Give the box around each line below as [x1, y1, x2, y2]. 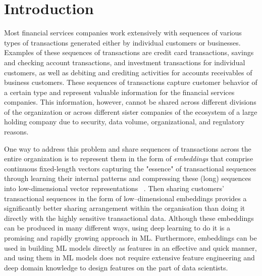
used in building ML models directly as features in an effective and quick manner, [4, 242, 257, 253]
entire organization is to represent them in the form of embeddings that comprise [4, 153, 253, 164]
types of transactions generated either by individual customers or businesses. [4, 37, 241, 48]
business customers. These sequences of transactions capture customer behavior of [4, 77, 257, 87]
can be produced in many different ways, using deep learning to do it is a [4, 222, 230, 233]
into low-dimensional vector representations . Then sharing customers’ [4, 183, 224, 194]
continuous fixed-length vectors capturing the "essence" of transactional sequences [4, 163, 256, 173]
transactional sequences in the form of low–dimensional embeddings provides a [4, 193, 247, 203]
